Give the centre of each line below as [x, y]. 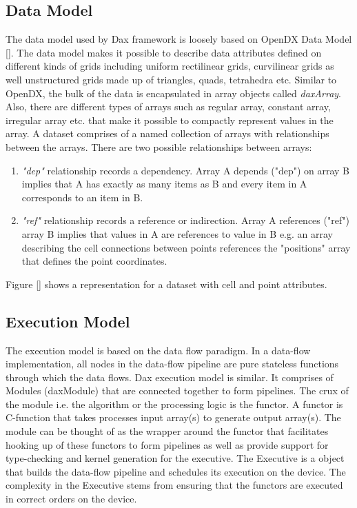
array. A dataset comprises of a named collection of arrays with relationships [167, 133]
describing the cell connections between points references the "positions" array [186, 247]
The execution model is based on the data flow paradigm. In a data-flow [158, 350]
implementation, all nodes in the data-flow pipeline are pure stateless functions [172, 364]
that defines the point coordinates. [94, 261]
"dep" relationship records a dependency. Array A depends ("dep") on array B [186, 170]
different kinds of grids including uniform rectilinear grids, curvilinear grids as [170, 66]
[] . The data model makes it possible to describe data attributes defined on [164, 52]
